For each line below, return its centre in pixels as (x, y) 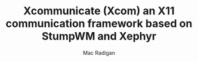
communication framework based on (99, 24)
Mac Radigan (99, 52)
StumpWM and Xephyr (99, 36)
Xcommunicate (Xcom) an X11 (99, 11)
